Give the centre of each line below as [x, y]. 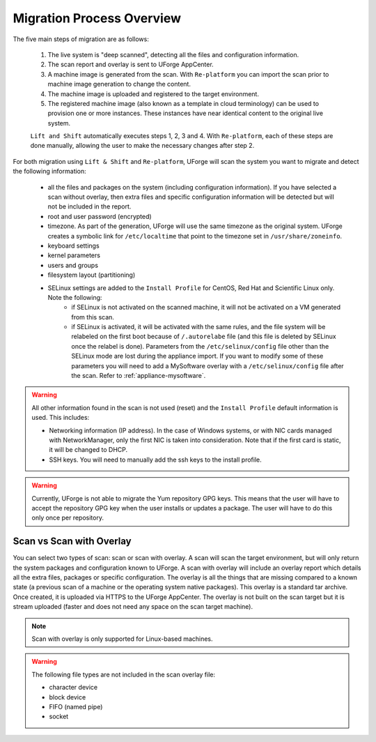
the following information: [49, 172]
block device [68, 697]
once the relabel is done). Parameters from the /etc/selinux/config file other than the [200, 346]
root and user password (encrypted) [100, 216]
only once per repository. [68, 518]
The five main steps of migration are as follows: [81, 39]
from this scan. [93, 317]
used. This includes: [61, 418]
